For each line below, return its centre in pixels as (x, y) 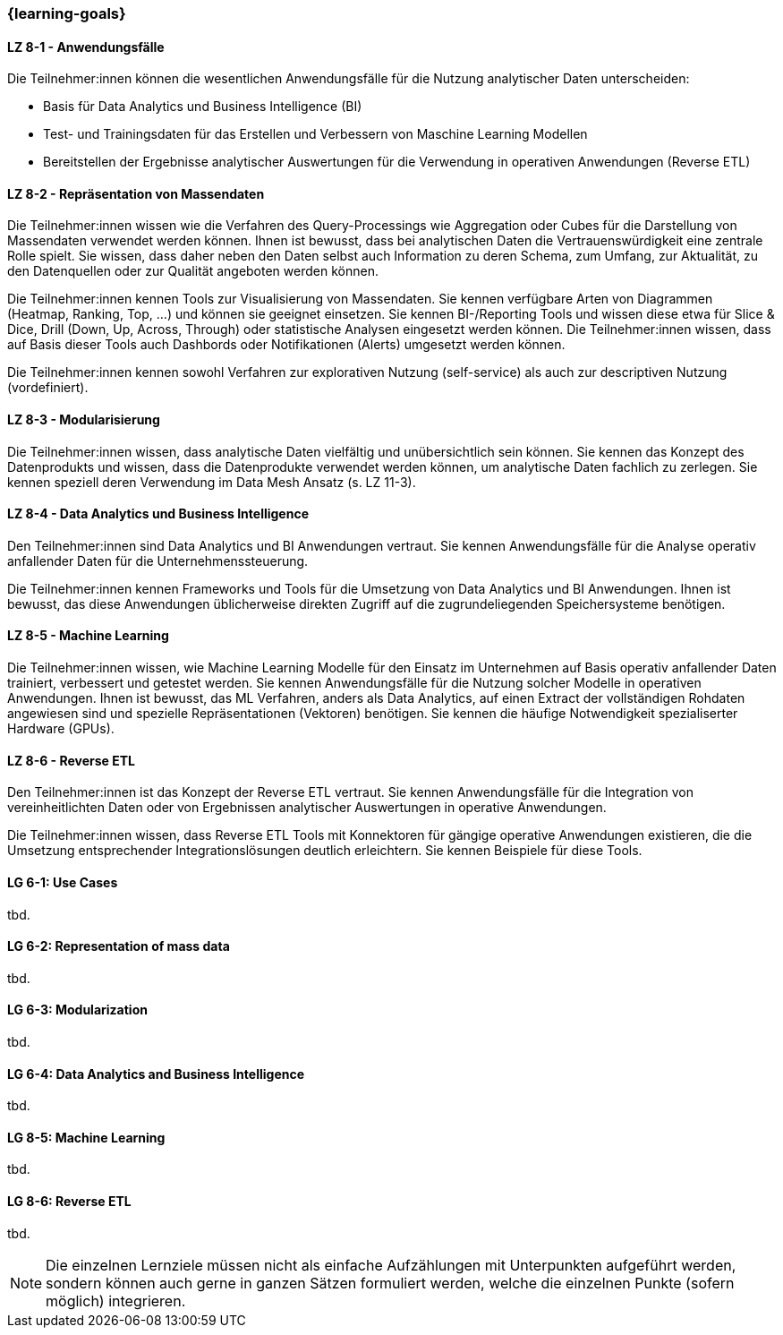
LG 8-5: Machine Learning (86, 1137)
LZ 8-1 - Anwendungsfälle (86, 47)
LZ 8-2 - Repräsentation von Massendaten (136, 193)
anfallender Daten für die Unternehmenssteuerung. (158, 561)
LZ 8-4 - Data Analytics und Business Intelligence (158, 514)
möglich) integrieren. (116, 1301)
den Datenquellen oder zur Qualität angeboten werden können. (193, 271)
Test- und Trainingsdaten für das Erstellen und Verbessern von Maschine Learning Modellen (315, 134)
